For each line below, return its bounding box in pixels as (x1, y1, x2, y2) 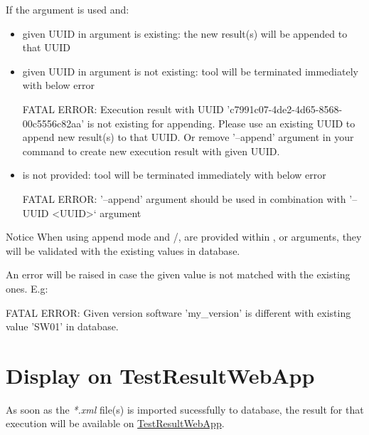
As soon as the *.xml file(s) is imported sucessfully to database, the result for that (6, 402, 364, 416)
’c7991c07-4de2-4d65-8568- (227, 101, 343, 116)
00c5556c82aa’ (22, 115, 85, 130)
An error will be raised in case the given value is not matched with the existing (6, 267, 351, 282)
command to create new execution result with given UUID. (22, 143, 280, 158)
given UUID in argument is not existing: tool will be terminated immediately (22, 63, 358, 78)
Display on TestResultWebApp (6, 360, 315, 389)
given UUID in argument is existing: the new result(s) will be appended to (22, 26, 348, 41)
